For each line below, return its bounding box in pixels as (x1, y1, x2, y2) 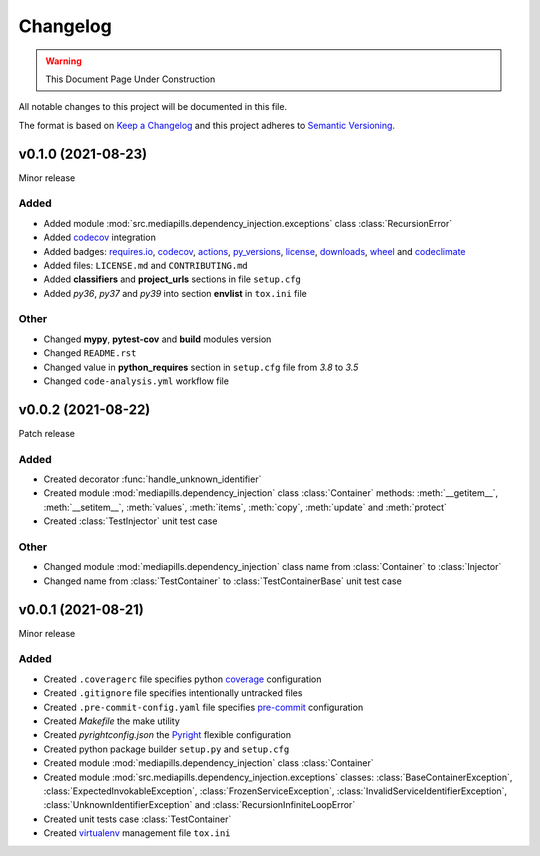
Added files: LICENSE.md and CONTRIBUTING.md (43, 259, 249, 271)
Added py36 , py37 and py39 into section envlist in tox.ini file (43, 287, 307, 299)
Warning (45, 55, 82, 67)
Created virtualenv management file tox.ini (43, 827, 231, 839)
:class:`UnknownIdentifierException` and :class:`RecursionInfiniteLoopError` (43, 799, 356, 811)
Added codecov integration (43, 231, 157, 244)
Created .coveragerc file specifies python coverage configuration (43, 673, 322, 685)
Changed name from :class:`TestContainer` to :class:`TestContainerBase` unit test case (43, 575, 402, 587)
